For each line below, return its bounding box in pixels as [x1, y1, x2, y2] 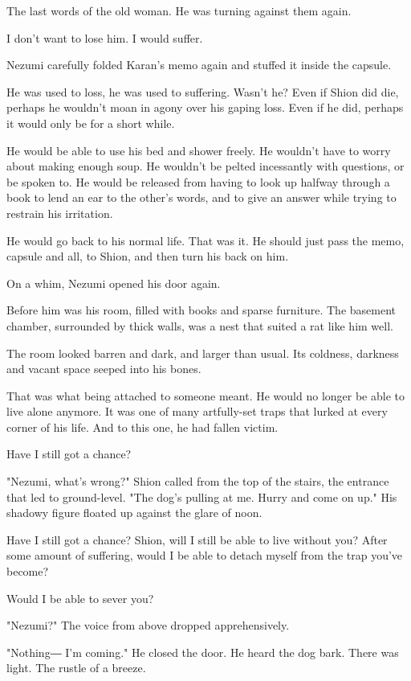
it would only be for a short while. [6, 114, 175, 131]
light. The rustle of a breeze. [6, 659, 146, 676]
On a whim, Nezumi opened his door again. [6, 274, 221, 291]
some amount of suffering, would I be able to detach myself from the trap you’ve [6, 547, 403, 564]
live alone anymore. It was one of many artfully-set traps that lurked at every [6, 403, 388, 420]
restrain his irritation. [6, 204, 113, 221]
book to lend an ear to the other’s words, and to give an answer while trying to [6, 189, 397, 206]
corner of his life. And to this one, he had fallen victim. [6, 418, 279, 435]
